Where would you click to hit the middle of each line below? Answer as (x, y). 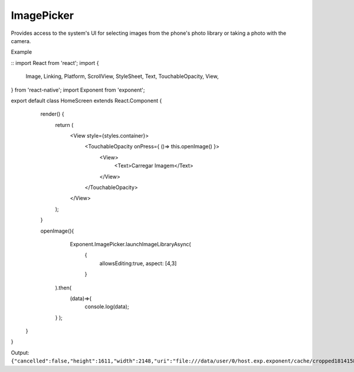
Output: (20, 353)
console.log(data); (107, 306)
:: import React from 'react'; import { (55, 63)
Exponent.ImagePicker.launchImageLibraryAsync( (130, 244)
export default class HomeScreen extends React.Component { (86, 100)
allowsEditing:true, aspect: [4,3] (138, 263)
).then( (63, 288)
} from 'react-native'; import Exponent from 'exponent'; (78, 90)
